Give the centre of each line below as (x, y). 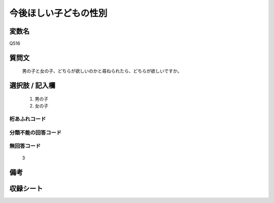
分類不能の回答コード (36, 132)
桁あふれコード (28, 119)
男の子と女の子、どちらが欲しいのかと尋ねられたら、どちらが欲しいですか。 (102, 71)
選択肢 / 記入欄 (32, 86)
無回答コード (25, 146)
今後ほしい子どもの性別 (58, 13)
